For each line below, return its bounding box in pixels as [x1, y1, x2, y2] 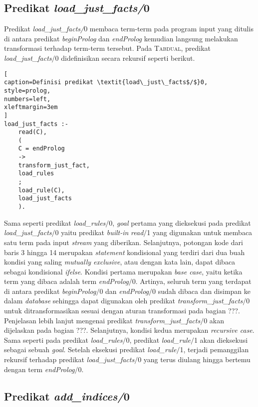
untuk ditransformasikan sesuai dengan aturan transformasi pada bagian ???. [4, 305, 240, 316]
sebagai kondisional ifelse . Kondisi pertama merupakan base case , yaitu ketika [4, 266, 243, 276]
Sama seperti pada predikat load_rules [4, 334, 123, 345]
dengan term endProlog [4, 364, 75, 374]
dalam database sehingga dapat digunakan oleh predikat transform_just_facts [4, 295, 243, 306]
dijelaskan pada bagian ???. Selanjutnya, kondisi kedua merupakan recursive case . [4, 325, 255, 335]
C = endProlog [18, 145, 65, 152]
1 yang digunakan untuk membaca [147, 227, 253, 238]
